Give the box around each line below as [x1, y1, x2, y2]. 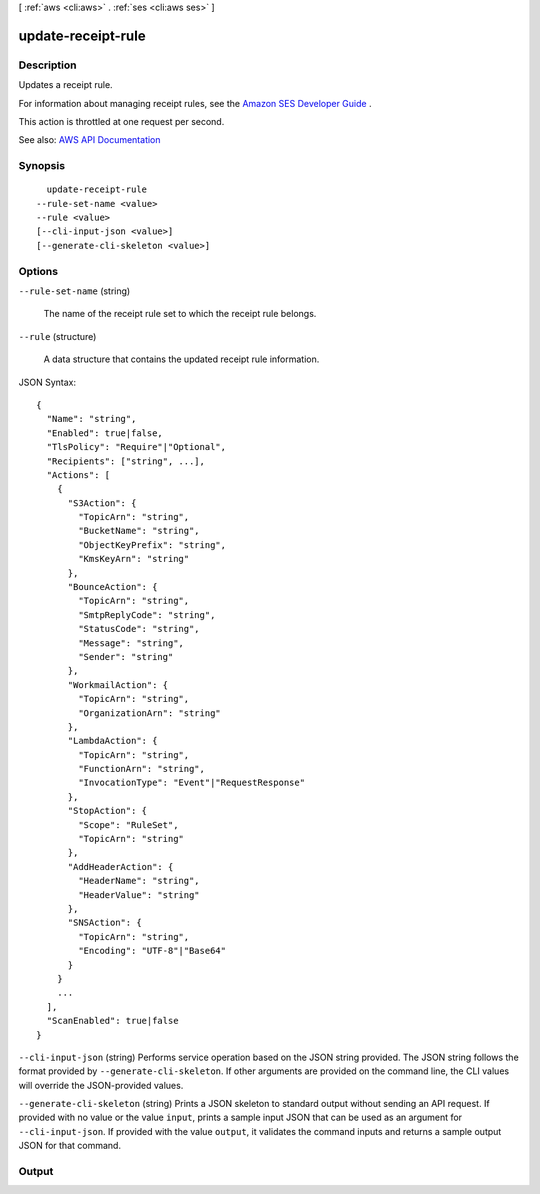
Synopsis [18, 159, 65, 173]
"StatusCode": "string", [78, 623, 200, 635]
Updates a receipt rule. [18, 79, 114, 91]
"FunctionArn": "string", [78, 763, 205, 775]
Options [18, 264, 59, 278]
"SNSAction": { [67, 917, 142, 929]
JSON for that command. [18, 1140, 122, 1152]
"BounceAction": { [67, 581, 158, 593]
